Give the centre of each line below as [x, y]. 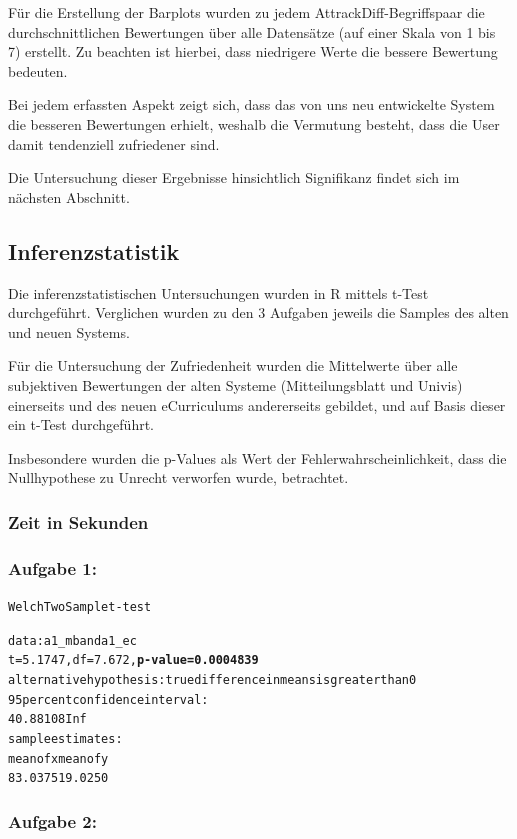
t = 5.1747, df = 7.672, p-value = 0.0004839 [133, 660]
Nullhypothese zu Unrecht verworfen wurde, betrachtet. [178, 477]
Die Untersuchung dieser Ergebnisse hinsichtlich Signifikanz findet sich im [234, 177]
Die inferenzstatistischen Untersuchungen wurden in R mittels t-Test [218, 292]
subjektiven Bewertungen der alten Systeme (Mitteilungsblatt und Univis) [235, 384]
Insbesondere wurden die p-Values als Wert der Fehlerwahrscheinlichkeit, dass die [257, 457]
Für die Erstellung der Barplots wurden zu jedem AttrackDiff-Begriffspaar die [246, 12]
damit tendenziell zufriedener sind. [114, 143]
